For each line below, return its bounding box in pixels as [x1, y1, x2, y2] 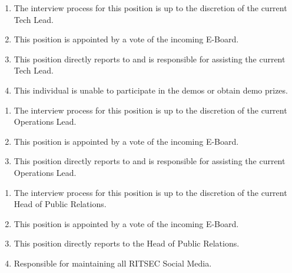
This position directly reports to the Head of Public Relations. [14, 237, 240, 249]
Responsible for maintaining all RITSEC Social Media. [14, 257, 212, 269]
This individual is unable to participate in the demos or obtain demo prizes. [14, 84, 288, 96]
